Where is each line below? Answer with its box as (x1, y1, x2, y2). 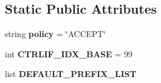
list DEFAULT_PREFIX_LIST (5, 67, 137, 80)
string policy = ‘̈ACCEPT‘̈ (5, 27, 106, 40)
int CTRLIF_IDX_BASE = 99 (5, 47, 133, 60)
